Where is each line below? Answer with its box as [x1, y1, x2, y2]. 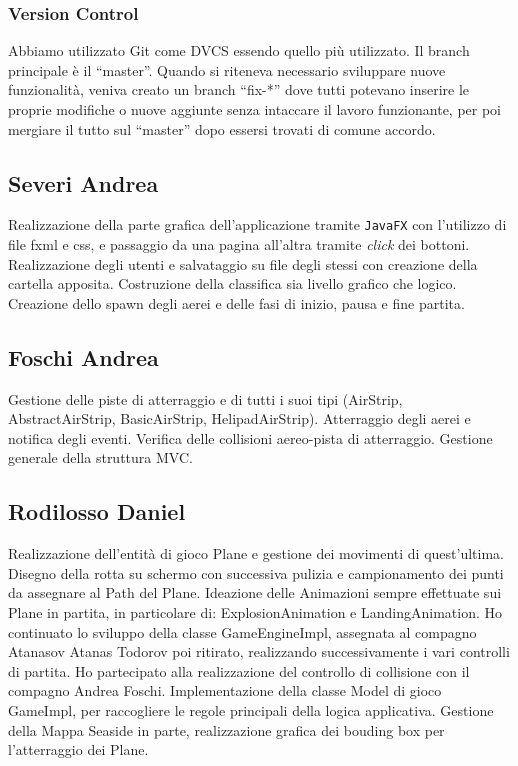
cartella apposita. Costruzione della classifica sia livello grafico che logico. [8, 273, 457, 294]
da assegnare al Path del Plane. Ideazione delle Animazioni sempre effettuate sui [8, 582, 502, 603]
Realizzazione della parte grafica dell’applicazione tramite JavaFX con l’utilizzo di [8, 214, 507, 235]
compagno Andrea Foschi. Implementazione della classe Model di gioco [8, 680, 442, 701]
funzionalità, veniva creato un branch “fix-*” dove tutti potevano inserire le [8, 79, 470, 100]
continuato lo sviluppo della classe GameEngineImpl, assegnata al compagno [8, 621, 477, 642]
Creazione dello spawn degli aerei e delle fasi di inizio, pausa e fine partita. [8, 292, 465, 313]
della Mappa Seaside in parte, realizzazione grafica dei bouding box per [8, 719, 445, 740]
